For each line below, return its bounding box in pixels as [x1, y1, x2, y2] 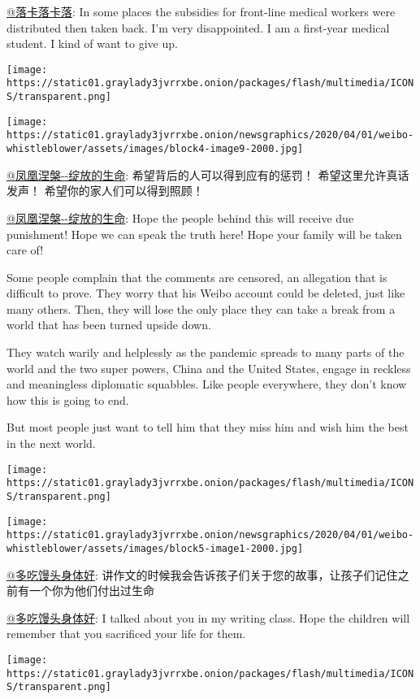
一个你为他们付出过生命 [28, 582, 154, 599]
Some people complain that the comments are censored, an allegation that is [6, 268, 388, 285]
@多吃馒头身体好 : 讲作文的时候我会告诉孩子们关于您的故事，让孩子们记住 [6, 566, 398, 583]
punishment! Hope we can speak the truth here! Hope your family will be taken [6, 225, 402, 242]
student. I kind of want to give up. [6, 35, 178, 52]
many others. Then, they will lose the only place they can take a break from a [6, 300, 396, 317]
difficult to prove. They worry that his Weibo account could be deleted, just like [6, 284, 405, 302]
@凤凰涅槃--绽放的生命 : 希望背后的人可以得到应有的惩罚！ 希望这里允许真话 [6, 166, 409, 183]
